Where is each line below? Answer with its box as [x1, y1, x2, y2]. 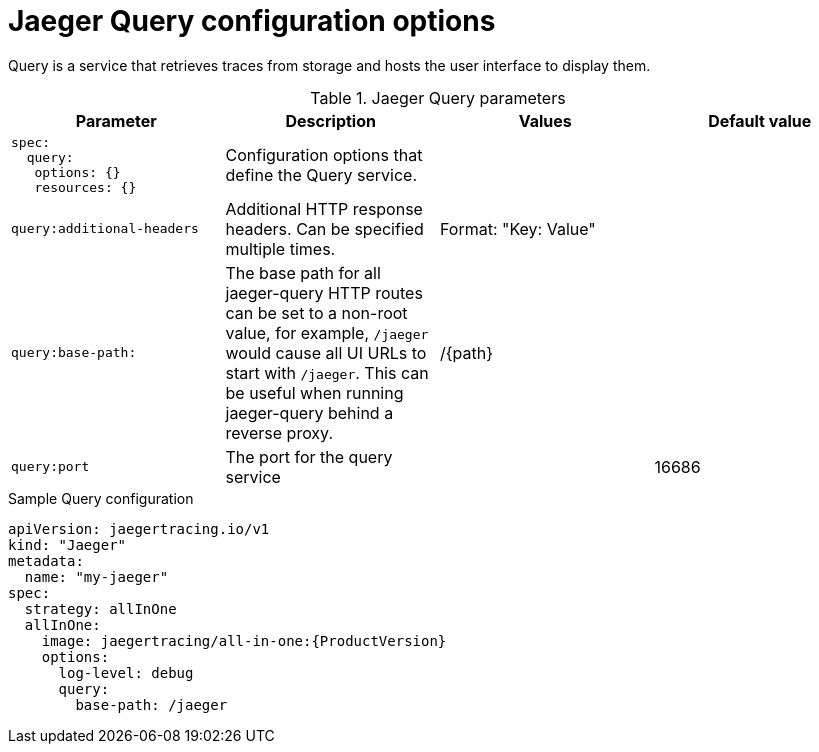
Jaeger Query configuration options [8, 4, 496, 38]
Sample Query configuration [8, 489, 194, 507]
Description [285, 110, 376, 131]
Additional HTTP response [225, 198, 423, 219]
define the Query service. [225, 164, 418, 185]
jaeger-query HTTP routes [225, 282, 423, 303]
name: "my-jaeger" [24, 568, 169, 585]
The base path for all [225, 262, 381, 283]
